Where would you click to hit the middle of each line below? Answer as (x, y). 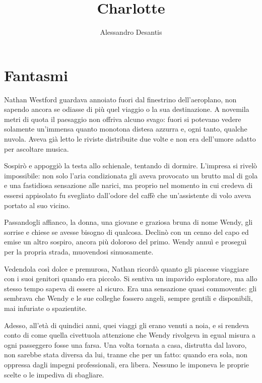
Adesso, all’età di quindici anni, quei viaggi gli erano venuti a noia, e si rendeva (127, 325)
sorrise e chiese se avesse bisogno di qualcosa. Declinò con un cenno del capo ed (126, 232)
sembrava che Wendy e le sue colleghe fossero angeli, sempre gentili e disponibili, (128, 298)
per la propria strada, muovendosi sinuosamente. (79, 251)
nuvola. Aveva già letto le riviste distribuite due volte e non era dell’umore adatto (130, 139)
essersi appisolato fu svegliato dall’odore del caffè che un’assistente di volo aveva (128, 195)
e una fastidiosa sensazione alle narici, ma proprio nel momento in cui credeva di (128, 185)
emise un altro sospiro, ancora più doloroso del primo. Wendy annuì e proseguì (125, 242)
